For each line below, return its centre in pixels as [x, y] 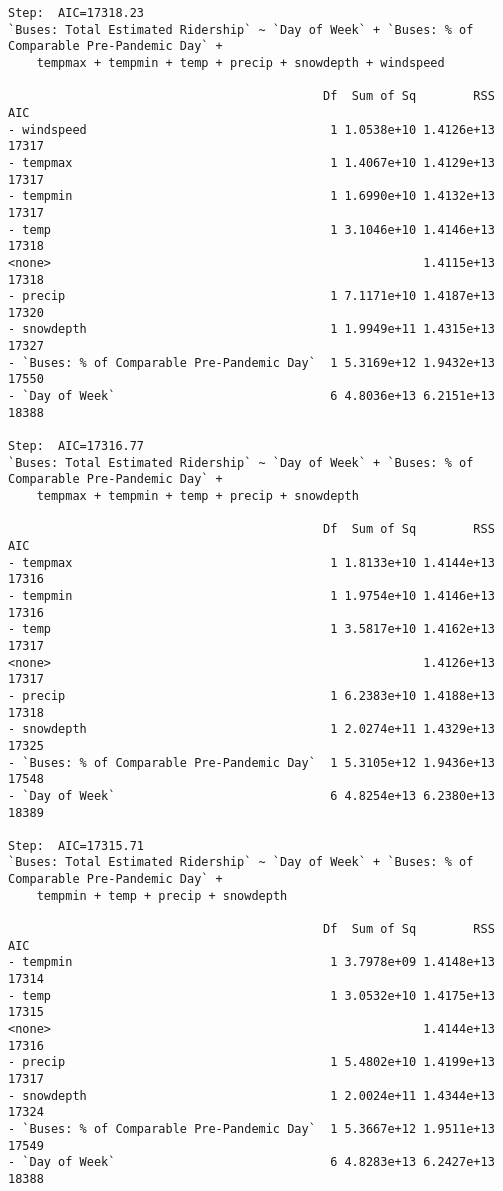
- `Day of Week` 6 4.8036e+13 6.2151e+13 [251, 396]
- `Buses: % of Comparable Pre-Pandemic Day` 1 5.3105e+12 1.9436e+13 [251, 762]
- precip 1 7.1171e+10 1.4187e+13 [251, 296]
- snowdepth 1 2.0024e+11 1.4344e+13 [251, 1095]
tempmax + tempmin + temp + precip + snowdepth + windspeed [240, 62]
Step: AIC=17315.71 [76, 845]
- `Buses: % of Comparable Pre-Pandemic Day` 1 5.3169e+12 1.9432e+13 [251, 362]
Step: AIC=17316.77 [76, 446]
